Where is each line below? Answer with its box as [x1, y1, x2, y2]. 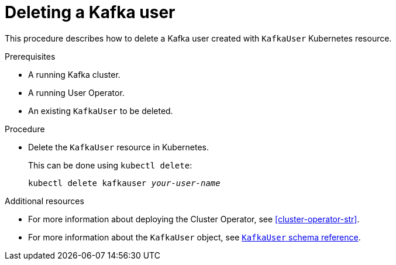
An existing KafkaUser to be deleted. [28, 105, 173, 116]
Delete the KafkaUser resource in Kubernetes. [28, 142, 209, 152]
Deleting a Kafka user [5, 2, 175, 22]
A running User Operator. [28, 87, 125, 98]
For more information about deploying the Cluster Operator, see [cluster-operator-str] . [28, 214, 360, 224]
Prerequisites [5, 51, 56, 61]
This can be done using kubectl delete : [28, 160, 192, 170]
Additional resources [5, 195, 84, 206]
